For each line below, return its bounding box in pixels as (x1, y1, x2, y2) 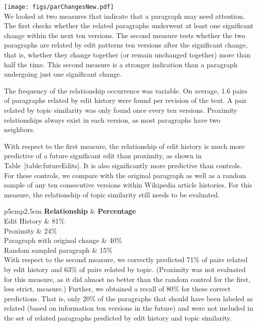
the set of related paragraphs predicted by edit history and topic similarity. (4, 312, 232, 323)
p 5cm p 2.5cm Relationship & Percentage (4, 206, 136, 216)
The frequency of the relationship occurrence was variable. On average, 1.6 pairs (4, 85, 248, 95)
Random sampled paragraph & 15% (4, 244, 112, 255)
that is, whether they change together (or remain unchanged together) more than (4, 49, 251, 60)
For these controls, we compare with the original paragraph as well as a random (4, 170, 246, 180)
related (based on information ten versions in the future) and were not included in (4, 303, 254, 313)
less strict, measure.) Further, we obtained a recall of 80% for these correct (4, 283, 231, 294)
